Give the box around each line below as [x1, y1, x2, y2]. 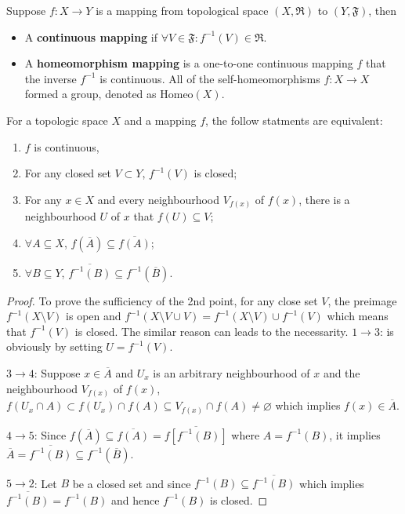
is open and [66, 308, 121, 324]
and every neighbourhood [97, 191, 220, 207]
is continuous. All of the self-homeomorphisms [99, 70, 320, 86]
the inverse [24, 70, 77, 86]
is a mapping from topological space [96, 2, 269, 18]
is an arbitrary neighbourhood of [153, 364, 310, 381]
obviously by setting [6, 338, 103, 355]
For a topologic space [6, 111, 108, 128]
